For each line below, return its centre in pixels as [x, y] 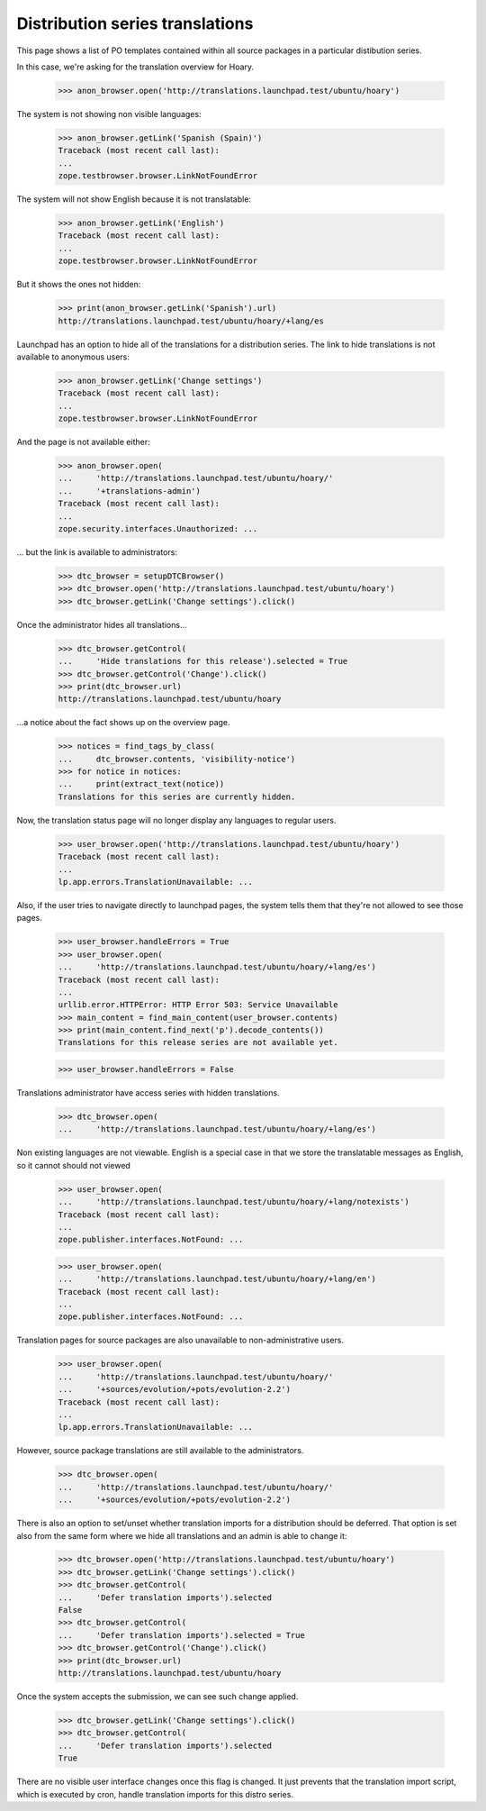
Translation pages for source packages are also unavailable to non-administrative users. [180, 1340]
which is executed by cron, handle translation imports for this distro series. [155, 1794]
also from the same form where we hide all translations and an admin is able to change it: [182, 1535]
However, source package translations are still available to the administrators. [160, 1451]
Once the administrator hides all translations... [102, 624]
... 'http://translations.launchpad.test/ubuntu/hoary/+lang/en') [217, 1279]
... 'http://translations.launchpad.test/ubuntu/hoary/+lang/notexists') [234, 1202]
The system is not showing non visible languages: [109, 114]
